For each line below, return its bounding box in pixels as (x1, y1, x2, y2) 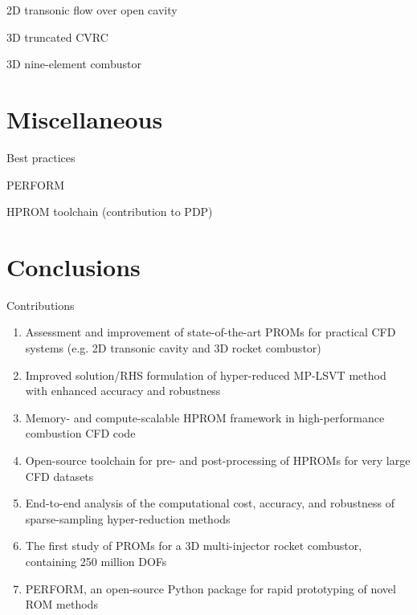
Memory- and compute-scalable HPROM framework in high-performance (25, 409, 385, 426)
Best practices (6, 149, 76, 165)
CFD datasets (25, 467, 94, 484)
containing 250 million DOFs (25, 552, 167, 569)
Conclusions (6, 250, 141, 283)
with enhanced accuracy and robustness (25, 382, 221, 399)
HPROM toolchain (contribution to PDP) (6, 203, 213, 220)
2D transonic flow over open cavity (6, 2, 178, 18)
